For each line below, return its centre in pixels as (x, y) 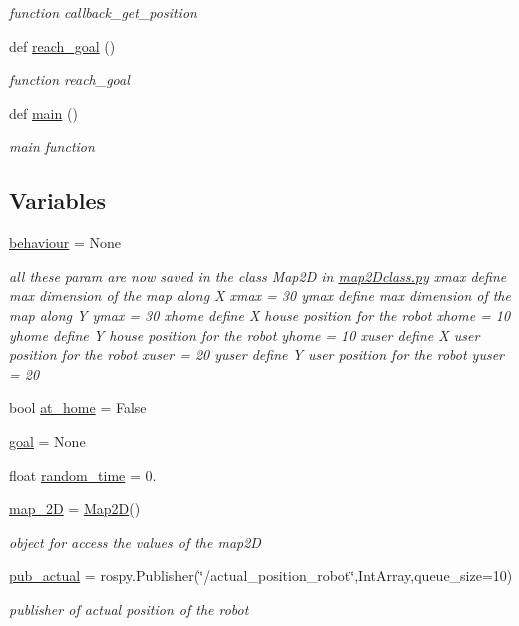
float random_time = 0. (83, 474)
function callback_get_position (103, 12)
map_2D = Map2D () (75, 508)
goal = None (47, 440)
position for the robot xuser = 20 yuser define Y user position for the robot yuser (256, 354)
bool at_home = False (78, 407)
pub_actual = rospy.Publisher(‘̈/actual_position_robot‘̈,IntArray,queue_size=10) (261, 575)
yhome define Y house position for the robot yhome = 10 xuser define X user (244, 334)
